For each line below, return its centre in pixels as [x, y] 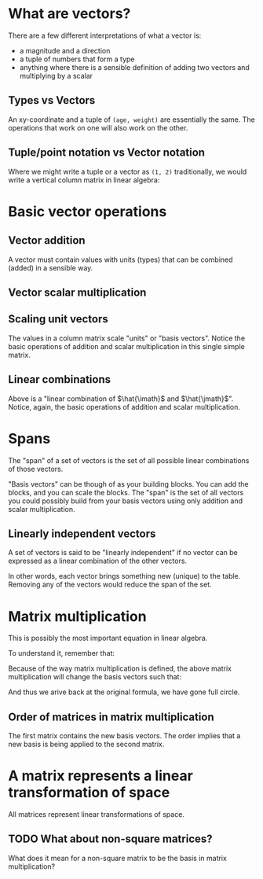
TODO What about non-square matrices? [111, 839]
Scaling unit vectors [58, 319]
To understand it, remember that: [62, 653]
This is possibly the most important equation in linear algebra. [108, 638]
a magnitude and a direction [65, 50]
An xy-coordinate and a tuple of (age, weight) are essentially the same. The [131, 120]
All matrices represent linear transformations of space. [96, 815]
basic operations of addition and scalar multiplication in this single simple [126, 346]
